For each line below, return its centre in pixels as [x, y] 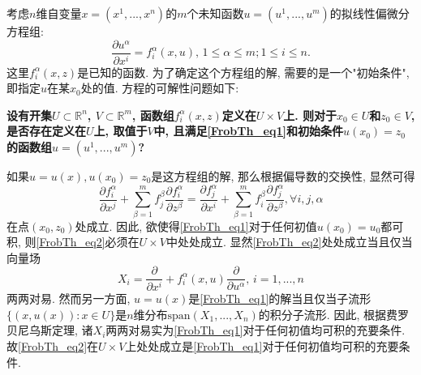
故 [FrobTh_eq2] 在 [53, 346]
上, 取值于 [120, 131]
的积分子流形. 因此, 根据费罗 [333, 314]
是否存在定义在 [46, 131]
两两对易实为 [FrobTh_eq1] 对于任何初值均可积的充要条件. [256, 330]
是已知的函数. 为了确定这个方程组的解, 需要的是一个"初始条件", [243, 72]
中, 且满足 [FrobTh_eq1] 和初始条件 [248, 131]
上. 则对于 [310, 115]
